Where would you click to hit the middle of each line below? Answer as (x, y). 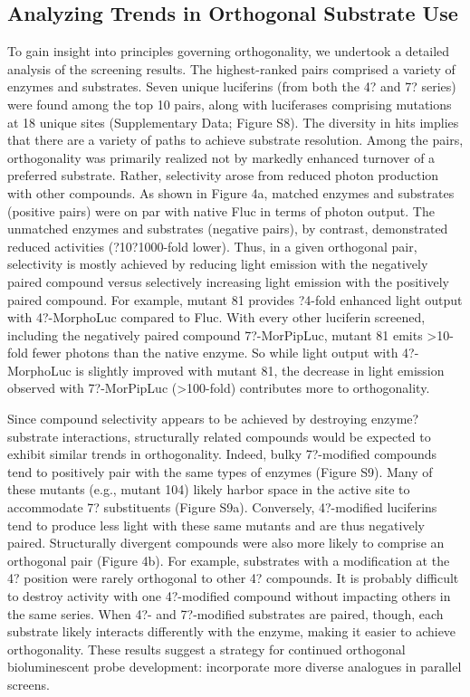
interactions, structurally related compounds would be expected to (246, 436)
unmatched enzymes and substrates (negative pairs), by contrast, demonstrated (228, 229)
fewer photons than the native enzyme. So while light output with (215, 353)
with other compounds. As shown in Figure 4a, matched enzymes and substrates (231, 192)
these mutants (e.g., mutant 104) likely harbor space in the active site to (209, 489)
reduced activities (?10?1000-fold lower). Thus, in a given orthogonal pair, (212, 246)
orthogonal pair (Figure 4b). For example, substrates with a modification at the (229, 560)
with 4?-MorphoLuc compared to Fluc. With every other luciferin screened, (216, 317)
